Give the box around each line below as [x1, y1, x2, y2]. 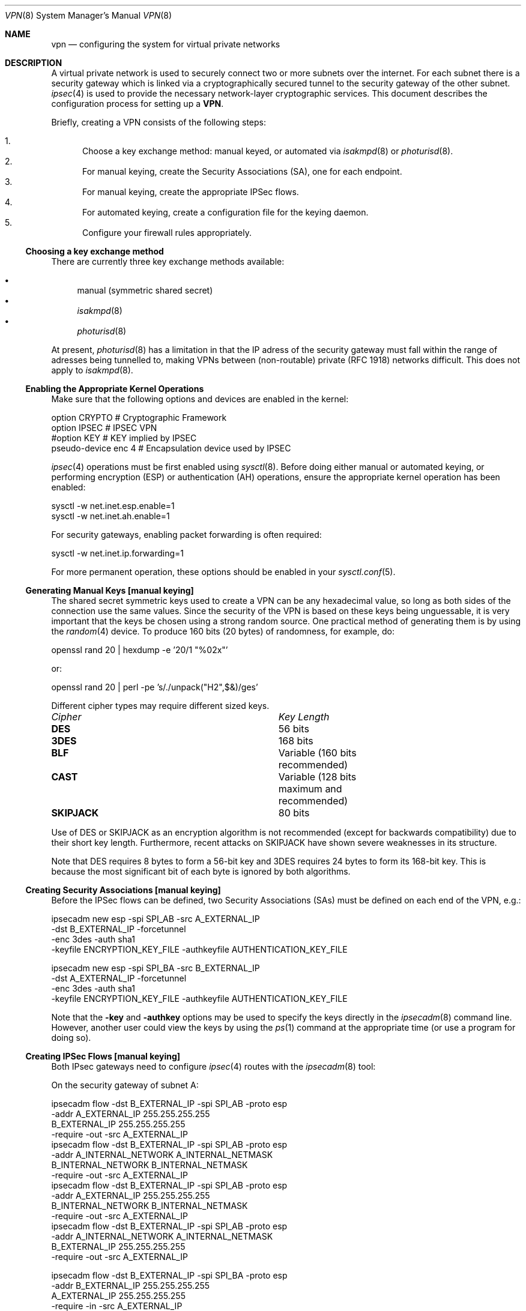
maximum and [278, 783, 342, 795]
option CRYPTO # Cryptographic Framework [51, 412, 227, 423]
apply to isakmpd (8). [51, 365, 133, 375]
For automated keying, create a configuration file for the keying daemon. [82, 207, 369, 217]
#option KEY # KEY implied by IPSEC [51, 433, 197, 443]
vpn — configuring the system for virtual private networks [51, 39, 280, 49]
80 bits [278, 807, 310, 819]
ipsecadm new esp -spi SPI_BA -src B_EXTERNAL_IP [51, 963, 260, 973]
